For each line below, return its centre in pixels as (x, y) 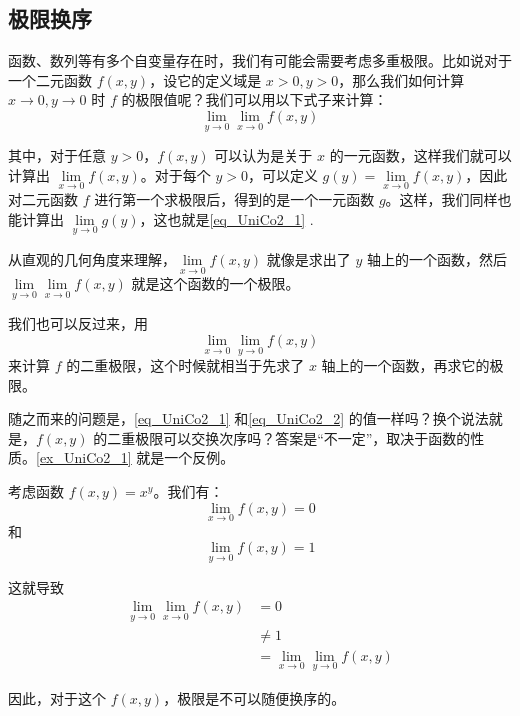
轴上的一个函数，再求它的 (405, 365)
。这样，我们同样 (441, 199)
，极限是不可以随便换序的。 (254, 697)
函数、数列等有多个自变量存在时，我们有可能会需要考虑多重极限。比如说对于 (260, 60)
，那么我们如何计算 (401, 79)
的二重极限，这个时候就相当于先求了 (185, 365)
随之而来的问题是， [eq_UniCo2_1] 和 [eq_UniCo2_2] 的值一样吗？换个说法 (248, 418)
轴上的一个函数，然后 (436, 258)
